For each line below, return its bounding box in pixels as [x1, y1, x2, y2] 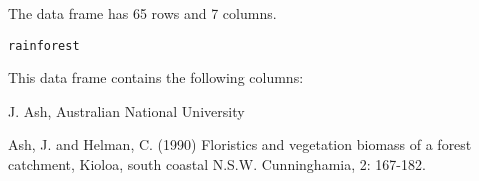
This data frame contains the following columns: [8, 67, 304, 88]
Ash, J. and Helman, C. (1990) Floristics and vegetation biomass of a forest [8, 134, 472, 155]
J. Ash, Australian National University [8, 100, 245, 121]
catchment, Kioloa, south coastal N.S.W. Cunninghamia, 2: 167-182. [8, 154, 426, 175]
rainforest [8, 38, 80, 53]
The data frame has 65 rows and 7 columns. [8, 3, 277, 23]
